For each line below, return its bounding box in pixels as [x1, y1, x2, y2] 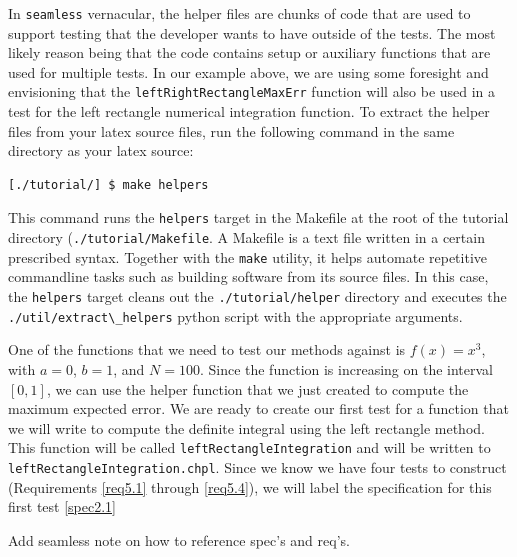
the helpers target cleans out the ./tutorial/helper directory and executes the [8, 286, 507, 307]
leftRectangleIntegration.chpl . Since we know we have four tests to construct [8, 456, 507, 477]
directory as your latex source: [8, 140, 194, 161]
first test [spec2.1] [8, 496, 116, 517]
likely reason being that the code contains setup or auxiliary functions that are [8, 42, 491, 63]
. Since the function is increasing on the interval [199, 358, 493, 379]
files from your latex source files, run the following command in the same [8, 120, 455, 141]
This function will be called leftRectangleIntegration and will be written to [8, 437, 491, 458]
